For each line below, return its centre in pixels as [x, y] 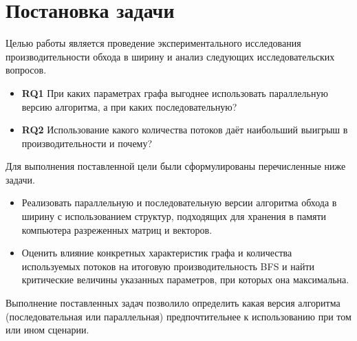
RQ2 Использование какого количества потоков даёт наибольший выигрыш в [185, 130]
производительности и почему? [87, 143]
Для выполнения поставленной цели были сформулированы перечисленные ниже [176, 166]
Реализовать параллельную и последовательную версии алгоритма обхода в [179, 202]
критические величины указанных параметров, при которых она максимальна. [185, 279]
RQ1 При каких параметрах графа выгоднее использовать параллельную [175, 92]
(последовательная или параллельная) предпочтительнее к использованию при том [178, 316]
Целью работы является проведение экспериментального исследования [153, 43]
